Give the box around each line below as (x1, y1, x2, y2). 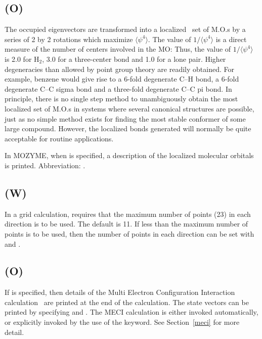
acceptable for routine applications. (5, 133, 114, 143)
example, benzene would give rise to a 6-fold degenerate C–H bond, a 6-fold (5, 73, 239, 84)
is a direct (215, 33, 247, 44)
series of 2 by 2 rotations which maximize (5, 33, 133, 44)
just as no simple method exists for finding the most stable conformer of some (5, 113, 246, 124)
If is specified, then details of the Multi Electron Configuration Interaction (5, 287, 235, 297)
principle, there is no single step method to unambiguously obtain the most (5, 93, 238, 104)
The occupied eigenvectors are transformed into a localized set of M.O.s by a (5, 24, 246, 34)
